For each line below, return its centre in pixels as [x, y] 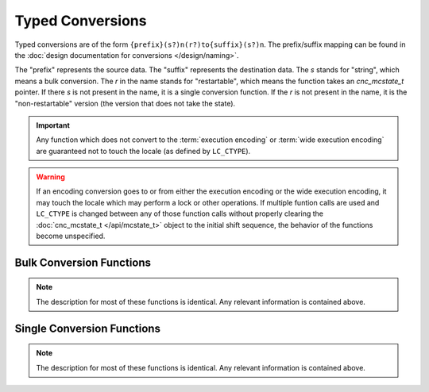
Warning [50, 177]
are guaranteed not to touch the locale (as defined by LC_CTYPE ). [143, 151]
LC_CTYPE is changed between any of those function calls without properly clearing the [180, 213]
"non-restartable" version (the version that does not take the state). [125, 103]
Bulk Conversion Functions [83, 262]
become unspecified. [71, 236]
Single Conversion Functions [87, 328]
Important [53, 125]
